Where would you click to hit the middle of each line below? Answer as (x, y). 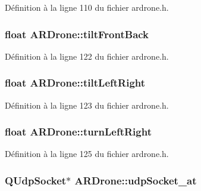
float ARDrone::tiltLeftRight (75, 83)
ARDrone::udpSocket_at (136, 180)
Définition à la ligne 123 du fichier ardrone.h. (87, 105)
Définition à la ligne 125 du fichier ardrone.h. (87, 154)
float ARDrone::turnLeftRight (78, 132)
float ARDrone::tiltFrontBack (77, 34)
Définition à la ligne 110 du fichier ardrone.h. (87, 7)
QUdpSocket (36, 180)
